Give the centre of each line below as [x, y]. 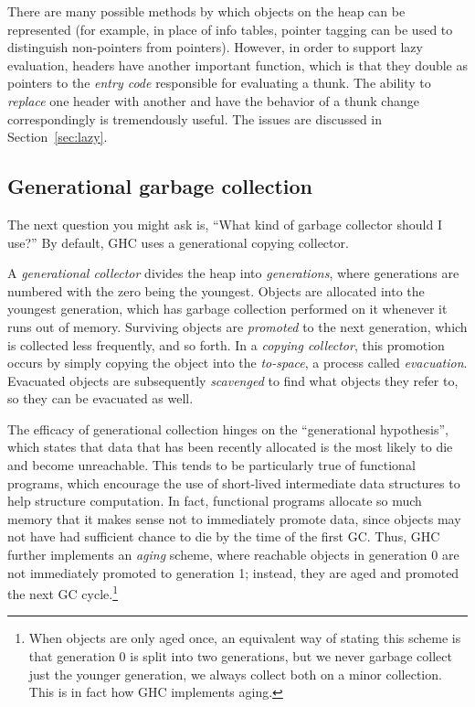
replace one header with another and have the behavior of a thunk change [213, 100]
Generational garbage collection [160, 186]
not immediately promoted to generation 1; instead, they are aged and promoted [233, 572]
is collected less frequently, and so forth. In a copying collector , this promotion [226, 344]
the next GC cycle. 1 [63, 592]
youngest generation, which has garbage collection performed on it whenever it [227, 309]
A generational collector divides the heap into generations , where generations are [233, 273]
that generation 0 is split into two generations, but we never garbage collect [240, 656]
